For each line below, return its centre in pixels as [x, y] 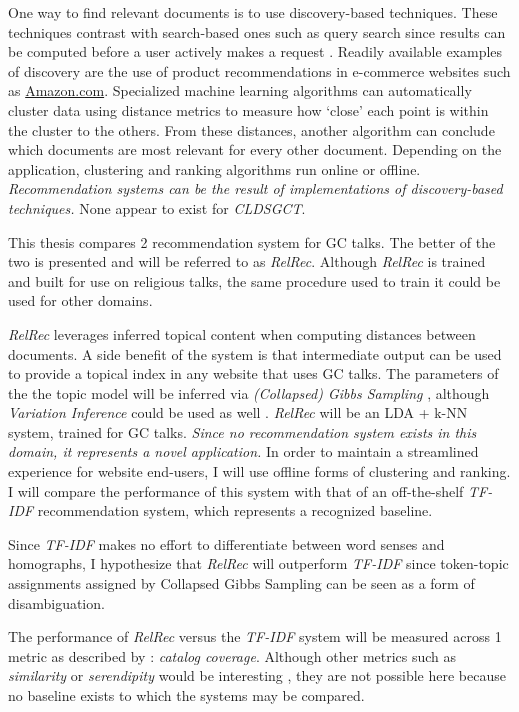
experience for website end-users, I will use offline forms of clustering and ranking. [259, 471]
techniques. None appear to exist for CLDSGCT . [157, 207]
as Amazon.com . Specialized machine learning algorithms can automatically [240, 90]
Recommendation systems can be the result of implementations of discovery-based [255, 188]
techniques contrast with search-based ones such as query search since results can [257, 31]
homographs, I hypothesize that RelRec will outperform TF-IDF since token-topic [258, 563]
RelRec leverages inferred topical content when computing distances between [242, 333]
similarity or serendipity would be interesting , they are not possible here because [257, 675]
